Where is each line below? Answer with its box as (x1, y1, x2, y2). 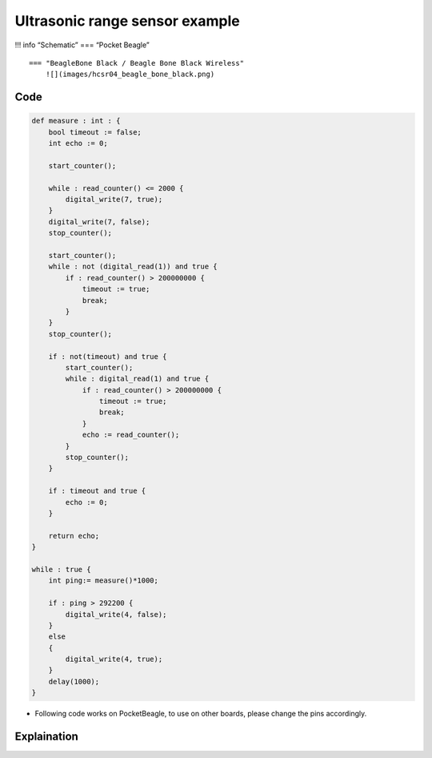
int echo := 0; (48, 139, 108, 148)
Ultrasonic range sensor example (14, 12, 240, 30)
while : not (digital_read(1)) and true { (48, 262, 218, 272)
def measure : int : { (31, 116, 121, 126)
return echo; (48, 531, 100, 540)
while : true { (31, 565, 91, 574)
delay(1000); (48, 677, 100, 686)
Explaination (14, 730, 79, 744)
